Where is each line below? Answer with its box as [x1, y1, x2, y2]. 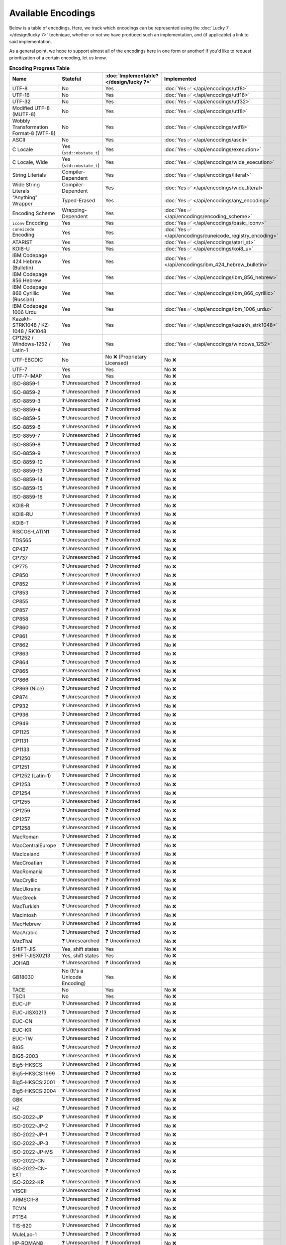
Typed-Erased [61, 197, 95, 204]
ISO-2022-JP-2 [12, 1122, 48, 1129]
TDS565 [12, 537, 32, 544]
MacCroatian [12, 860, 43, 867]
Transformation [12, 124, 48, 130]
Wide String [12, 181, 40, 188]
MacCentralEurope [12, 842, 57, 849]
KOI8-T [12, 519, 29, 526]
